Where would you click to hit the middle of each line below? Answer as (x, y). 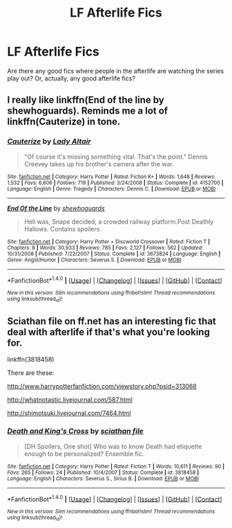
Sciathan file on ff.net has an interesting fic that (112, 321)
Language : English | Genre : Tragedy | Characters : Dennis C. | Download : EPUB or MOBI (112, 188)
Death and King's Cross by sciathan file (75, 431)
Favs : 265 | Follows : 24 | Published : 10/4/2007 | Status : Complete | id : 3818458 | (103, 473)
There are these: (31, 373)
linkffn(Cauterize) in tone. (64, 122)
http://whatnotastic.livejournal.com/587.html (70, 400)
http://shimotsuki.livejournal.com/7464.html (69, 413)
